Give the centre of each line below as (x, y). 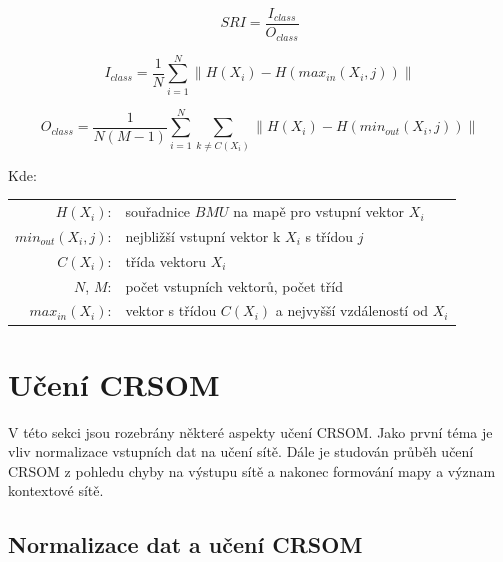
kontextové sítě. (56, 490)
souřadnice (158, 211)
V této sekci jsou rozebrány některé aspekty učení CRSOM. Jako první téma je (250, 431)
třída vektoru (166, 260)
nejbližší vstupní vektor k (203, 235)
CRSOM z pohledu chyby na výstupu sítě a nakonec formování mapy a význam (252, 470)
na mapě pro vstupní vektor (319, 211)
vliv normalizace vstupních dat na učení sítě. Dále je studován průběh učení (241, 451)
